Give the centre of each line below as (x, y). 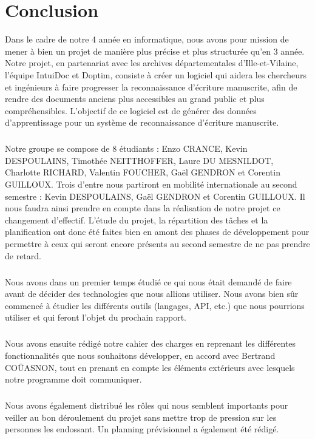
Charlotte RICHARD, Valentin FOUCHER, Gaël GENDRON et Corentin (143, 172)
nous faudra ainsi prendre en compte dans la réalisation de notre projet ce (143, 208)
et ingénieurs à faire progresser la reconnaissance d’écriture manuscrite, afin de (151, 87)
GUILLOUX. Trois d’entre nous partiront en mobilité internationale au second (151, 184)
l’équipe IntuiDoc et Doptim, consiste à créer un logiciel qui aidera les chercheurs (156, 74)
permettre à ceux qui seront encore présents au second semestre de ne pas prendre (157, 243)
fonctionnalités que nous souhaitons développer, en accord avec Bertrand (140, 355)
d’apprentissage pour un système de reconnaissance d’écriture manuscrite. (142, 122)
